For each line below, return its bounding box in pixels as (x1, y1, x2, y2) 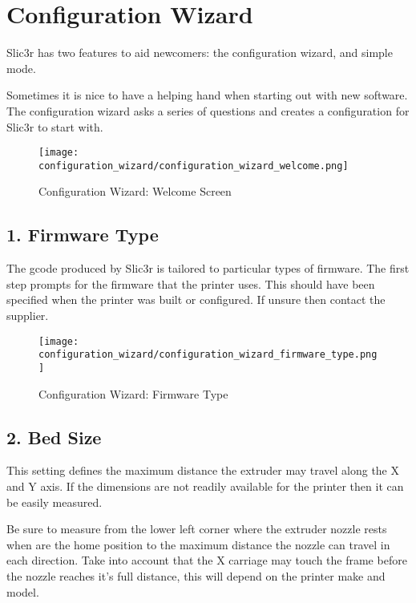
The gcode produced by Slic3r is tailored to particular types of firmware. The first (6, 260, 410, 277)
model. (6, 583, 39, 600)
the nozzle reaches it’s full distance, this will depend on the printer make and (6, 567, 386, 584)
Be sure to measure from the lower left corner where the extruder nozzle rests (6, 520, 387, 537)
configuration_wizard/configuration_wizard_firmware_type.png (38, 349, 378, 361)
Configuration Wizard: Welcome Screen (38, 183, 232, 200)
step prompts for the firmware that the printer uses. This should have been (6, 275, 375, 292)
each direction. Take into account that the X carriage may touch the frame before (6, 552, 407, 569)
